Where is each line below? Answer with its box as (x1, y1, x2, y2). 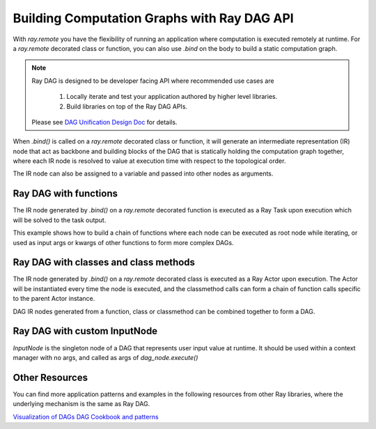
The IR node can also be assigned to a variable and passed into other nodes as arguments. (13, 169, 274, 178)
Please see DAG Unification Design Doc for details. (31, 118, 178, 126)
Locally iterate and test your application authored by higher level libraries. (66, 93, 278, 101)
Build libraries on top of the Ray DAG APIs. (66, 102, 188, 111)
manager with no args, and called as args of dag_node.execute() (13, 353, 198, 361)
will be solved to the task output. (13, 216, 107, 224)
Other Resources (13, 371, 88, 383)
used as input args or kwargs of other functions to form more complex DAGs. (13, 238, 234, 247)
